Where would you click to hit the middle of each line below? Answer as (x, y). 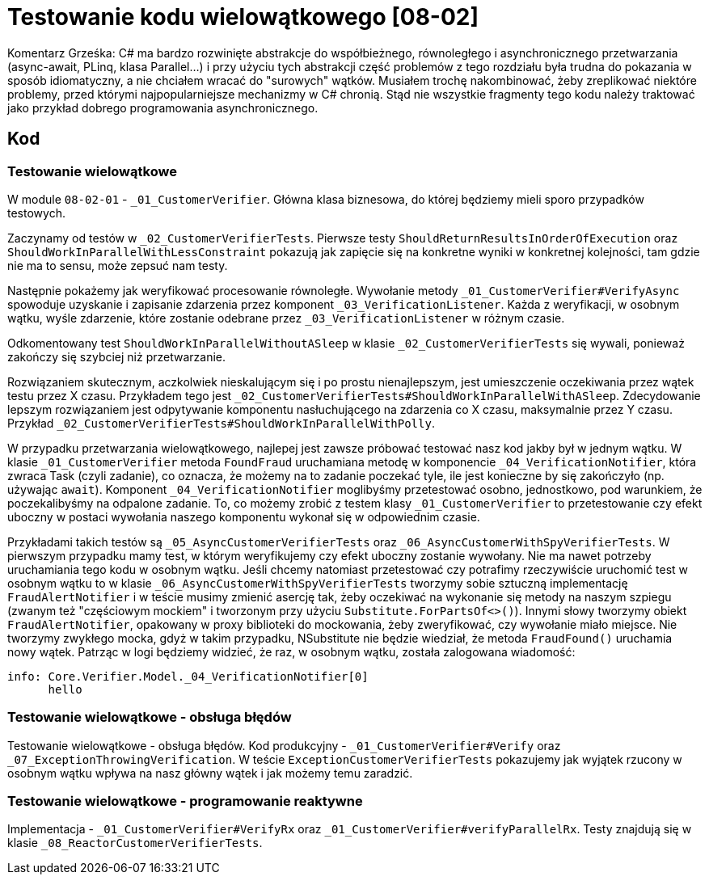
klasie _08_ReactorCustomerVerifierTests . (135, 843)
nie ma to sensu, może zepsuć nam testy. (118, 265)
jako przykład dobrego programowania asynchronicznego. (163, 107)
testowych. (36, 213)
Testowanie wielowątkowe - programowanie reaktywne (185, 801)
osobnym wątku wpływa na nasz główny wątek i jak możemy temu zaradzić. (210, 773)
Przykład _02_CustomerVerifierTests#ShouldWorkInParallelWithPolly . (221, 423)
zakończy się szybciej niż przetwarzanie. (117, 356)
